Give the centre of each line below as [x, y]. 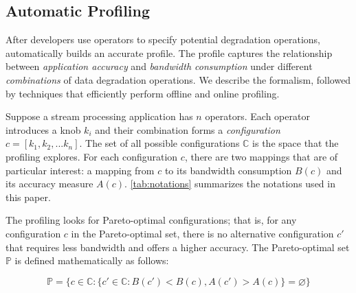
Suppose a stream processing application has [99, 116]
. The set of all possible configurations [159, 143]
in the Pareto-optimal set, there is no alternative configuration [202, 233]
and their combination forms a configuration [188, 129]
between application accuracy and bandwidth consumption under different [159, 66]
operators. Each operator [257, 116]
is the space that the [296, 143]
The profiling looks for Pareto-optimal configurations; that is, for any [151, 220]
